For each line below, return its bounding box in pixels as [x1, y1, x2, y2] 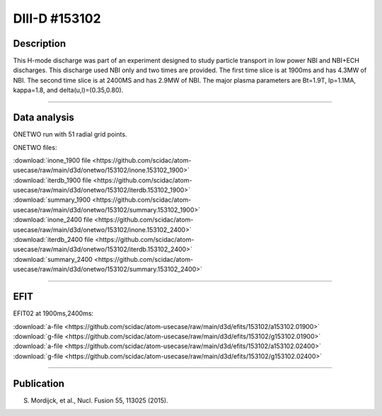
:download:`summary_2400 [13, 255, 93, 263]
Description [13, 37, 66, 50]
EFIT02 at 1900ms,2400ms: [13, 309, 94, 318]
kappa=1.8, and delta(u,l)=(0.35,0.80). [13, 86, 124, 95]
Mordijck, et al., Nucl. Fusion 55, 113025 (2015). [30, 396, 169, 405]
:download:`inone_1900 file [13, 156, 91, 164]
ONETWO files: [13, 143, 57, 151]
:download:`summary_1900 [13, 195, 91, 204]
